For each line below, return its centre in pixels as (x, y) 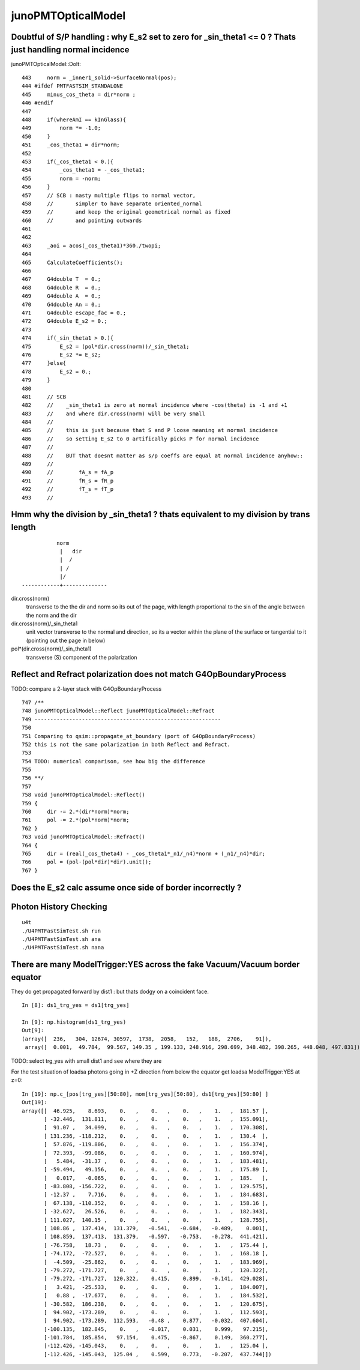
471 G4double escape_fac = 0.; (74, 313)
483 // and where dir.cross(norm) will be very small (113, 413)
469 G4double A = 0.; (61, 296)
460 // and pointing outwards (82, 220)
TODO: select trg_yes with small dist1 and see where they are (86, 1061)
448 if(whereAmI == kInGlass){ (74, 120)
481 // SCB (44, 397)
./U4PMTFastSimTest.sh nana (63, 948)
